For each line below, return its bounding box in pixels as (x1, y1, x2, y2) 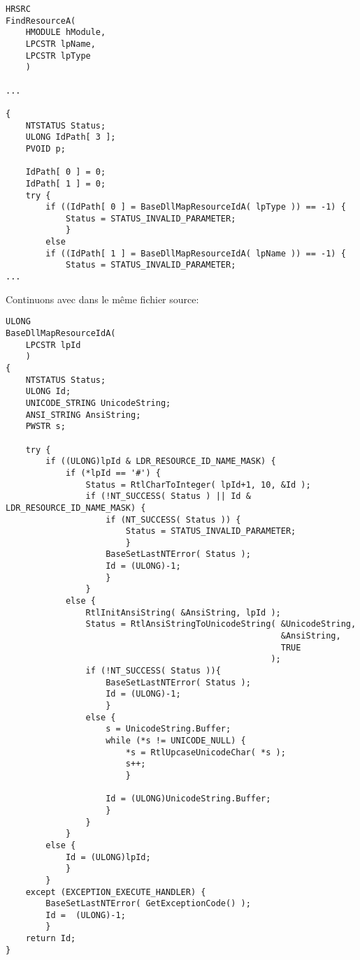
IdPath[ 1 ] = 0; (25, 178, 106, 189)
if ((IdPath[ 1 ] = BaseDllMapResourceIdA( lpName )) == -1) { (45, 248, 346, 259)
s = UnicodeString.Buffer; (106, 724, 231, 734)
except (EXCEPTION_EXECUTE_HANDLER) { (25, 887, 206, 897)
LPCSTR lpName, (25, 38, 96, 49)
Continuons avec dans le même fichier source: (6, 291, 199, 306)
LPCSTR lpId (25, 340, 81, 350)
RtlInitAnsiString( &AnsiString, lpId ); (85, 607, 281, 618)
